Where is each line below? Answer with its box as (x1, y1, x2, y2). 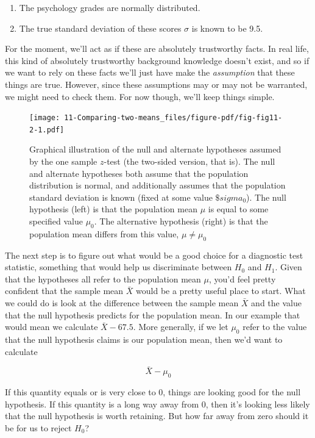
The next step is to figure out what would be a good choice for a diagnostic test (5, 248, 303, 261)
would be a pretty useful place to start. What (136, 284, 306, 297)
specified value (29, 215, 83, 228)
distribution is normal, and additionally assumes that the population (29, 179, 286, 192)
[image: (29, 113, 60, 123)
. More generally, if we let (133, 320, 228, 333)
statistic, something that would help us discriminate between (5, 260, 232, 273)
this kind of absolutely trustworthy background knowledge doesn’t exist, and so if (5, 54, 310, 66)
